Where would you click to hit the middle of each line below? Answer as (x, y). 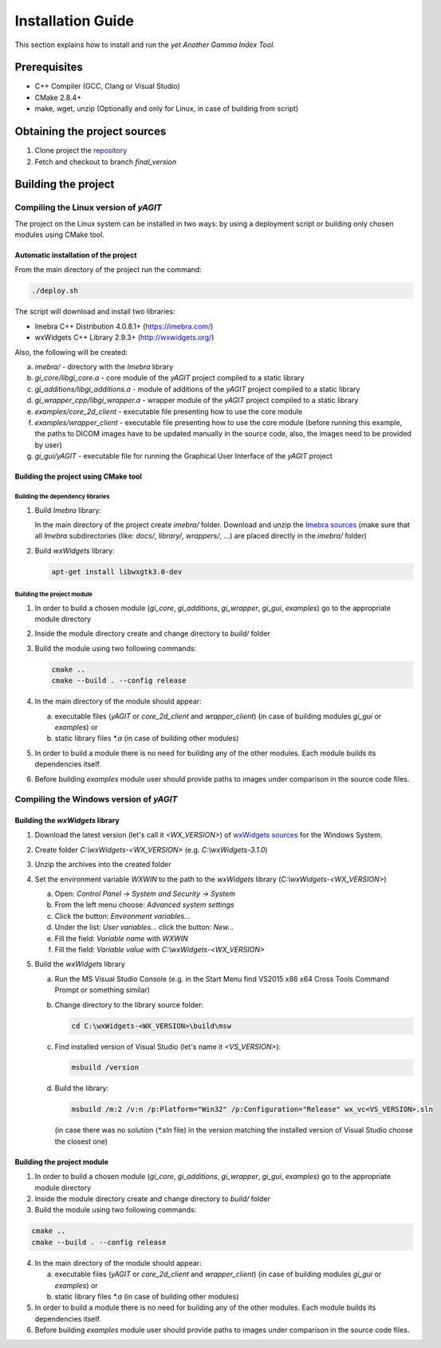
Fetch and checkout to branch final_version (106, 162)
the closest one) (81, 1141)
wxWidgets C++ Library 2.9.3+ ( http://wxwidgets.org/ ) (124, 337)
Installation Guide (75, 21)
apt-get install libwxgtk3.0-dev (117, 572)
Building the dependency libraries (62, 496)
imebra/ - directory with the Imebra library (104, 367)
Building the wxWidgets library (67, 821)
